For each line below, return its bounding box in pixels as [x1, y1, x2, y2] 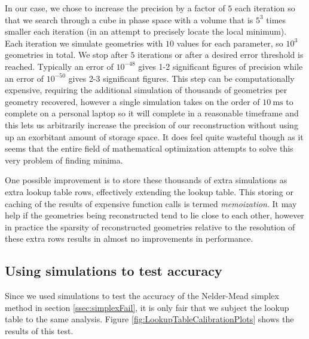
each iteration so [235, 2, 295, 14]
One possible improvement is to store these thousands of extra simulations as [5, 174, 287, 186]
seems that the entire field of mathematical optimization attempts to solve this [5, 142, 293, 155]
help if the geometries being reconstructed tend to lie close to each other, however [5, 209, 304, 221]
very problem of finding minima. [5, 153, 123, 166]
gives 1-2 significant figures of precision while [138, 60, 303, 72]
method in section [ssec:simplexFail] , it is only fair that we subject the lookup [5, 301, 289, 313]
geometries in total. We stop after [5, 48, 128, 61]
